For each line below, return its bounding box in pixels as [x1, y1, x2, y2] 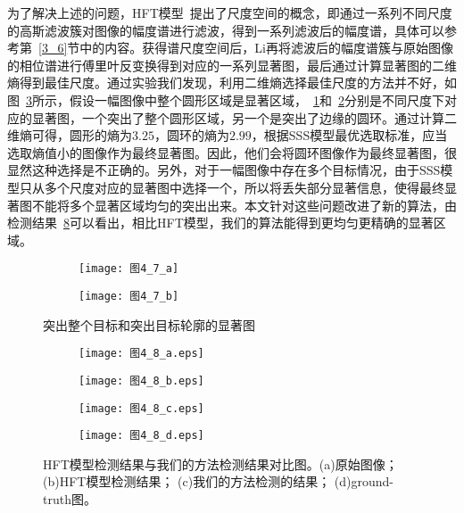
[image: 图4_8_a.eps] [79, 347, 204, 360]
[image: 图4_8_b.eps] [79, 374, 204, 387]
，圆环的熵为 [153, 126, 229, 145]
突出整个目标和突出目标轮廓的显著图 [43, 315, 255, 334]
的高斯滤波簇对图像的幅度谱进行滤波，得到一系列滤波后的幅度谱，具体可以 [7, 21, 444, 39]
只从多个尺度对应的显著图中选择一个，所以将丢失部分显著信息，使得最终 [19, 178, 444, 196]
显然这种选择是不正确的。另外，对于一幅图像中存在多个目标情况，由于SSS [7, 161, 441, 179]
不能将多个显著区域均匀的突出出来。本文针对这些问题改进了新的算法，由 [31, 195, 457, 214]
